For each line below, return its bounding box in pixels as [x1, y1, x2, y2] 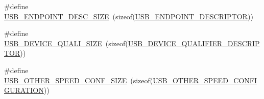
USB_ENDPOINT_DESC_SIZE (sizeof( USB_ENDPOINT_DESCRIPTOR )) [4, 11, 253, 21]
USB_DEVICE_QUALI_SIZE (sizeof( [4, 38, 128, 48]
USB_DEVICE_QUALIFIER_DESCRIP [128, 38, 260, 48]
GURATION [4, 85, 44, 95]
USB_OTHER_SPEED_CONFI [153, 75, 257, 85]
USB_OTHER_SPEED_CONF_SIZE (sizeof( [4, 75, 153, 85]
